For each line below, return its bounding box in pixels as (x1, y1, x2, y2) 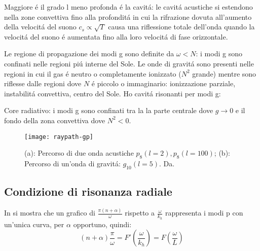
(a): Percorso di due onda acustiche (24, 148, 134, 158)
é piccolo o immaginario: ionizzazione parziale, (91, 78, 236, 89)
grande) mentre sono (192, 68, 256, 79)
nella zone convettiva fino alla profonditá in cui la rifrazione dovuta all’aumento (4, 11, 252, 22)
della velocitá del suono (4, 21, 77, 32)
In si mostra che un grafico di (4, 207, 95, 218)
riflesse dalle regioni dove (4, 78, 82, 89)
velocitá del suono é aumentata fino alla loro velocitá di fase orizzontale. (4, 31, 228, 42)
